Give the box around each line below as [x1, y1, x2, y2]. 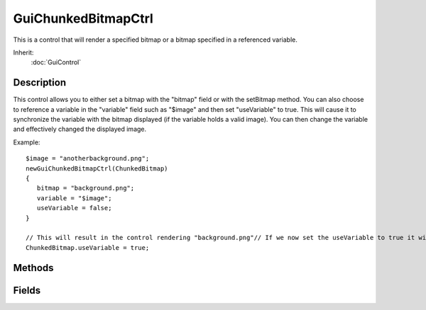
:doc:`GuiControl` [31, 58, 82, 67]
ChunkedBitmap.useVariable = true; [26, 243, 150, 251]
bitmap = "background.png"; [36, 184, 135, 193]
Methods [13, 262, 54, 274]
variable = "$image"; [36, 194, 112, 202]
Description [13, 76, 67, 88]
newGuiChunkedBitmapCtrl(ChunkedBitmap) [26, 164, 168, 173]
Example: [13, 138, 40, 147]
